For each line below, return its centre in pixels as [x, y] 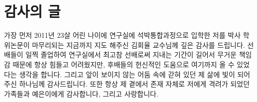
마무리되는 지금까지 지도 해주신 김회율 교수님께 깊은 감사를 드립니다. [138, 45]
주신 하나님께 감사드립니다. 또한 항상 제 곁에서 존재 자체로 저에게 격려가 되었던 [127, 84]
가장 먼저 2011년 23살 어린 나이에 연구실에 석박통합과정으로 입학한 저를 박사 [123, 35]
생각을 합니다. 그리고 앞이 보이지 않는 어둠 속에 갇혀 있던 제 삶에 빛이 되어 [135, 74]
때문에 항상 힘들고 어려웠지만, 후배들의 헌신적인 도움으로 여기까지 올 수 [124, 64]
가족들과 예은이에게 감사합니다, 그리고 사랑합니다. [81, 93]
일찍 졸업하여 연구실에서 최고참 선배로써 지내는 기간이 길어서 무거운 [131, 54]
